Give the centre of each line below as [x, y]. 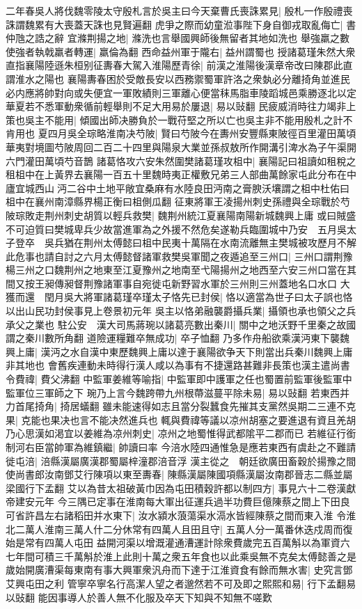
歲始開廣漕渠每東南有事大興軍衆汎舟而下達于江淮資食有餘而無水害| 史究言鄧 [179, 570]
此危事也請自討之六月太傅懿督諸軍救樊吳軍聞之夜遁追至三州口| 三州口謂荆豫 [179, 256]
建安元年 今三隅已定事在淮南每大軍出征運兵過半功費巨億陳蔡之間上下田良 [182, 501]
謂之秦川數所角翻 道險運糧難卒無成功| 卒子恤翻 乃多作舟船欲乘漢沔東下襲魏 [178, 338]
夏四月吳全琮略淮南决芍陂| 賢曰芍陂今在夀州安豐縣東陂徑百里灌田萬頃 [197, 133]
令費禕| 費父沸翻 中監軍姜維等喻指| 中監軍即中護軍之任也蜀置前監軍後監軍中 [179, 379]
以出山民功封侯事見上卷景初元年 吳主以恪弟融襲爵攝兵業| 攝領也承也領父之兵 [181, 311]
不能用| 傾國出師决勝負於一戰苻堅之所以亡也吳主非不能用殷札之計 [194, 119]
